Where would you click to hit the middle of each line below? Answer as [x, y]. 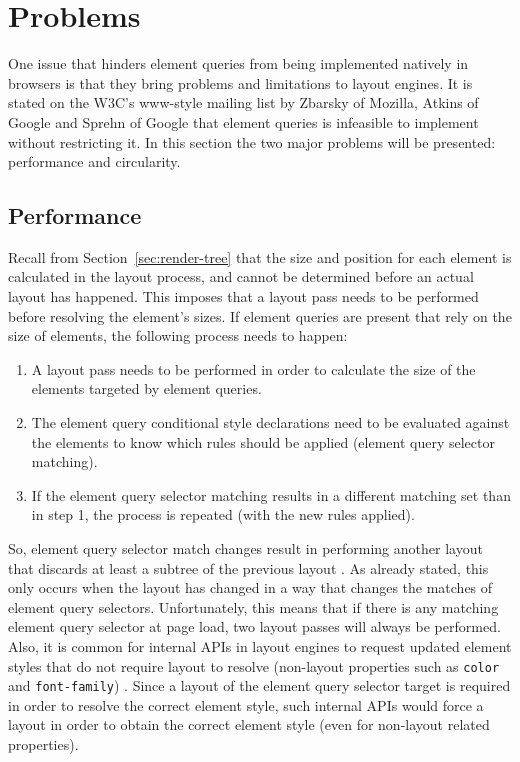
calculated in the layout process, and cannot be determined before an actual [241, 276]
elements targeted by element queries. [146, 388]
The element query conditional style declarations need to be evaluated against [270, 422]
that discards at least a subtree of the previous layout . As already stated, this [248, 567]
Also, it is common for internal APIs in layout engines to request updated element [260, 645]
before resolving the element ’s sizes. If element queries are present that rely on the [260, 315]
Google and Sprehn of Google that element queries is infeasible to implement [243, 121]
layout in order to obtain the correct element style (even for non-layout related [249, 724]
